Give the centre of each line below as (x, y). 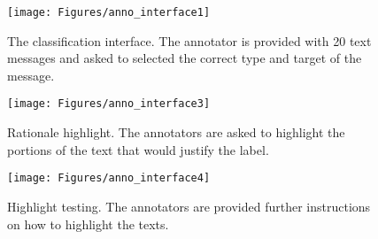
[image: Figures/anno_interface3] (109, 104)
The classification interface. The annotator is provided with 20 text (189, 40)
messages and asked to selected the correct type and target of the (185, 58)
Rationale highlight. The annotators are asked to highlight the (176, 132)
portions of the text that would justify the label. (138, 149)
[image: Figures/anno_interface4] (109, 178)
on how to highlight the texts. (88, 224)
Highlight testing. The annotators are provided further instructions (189, 206)
